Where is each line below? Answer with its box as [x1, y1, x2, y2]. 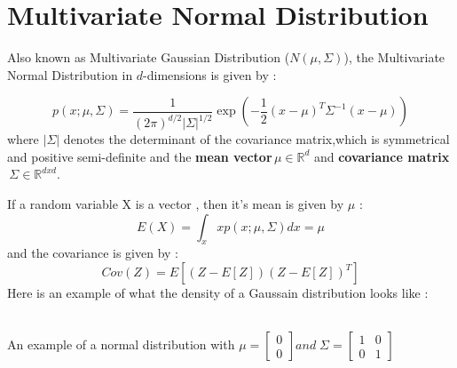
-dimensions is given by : [143, 65, 277, 84]
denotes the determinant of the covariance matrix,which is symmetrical [63, 130, 450, 148]
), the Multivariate [343, 48, 445, 67]
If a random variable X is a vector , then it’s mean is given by [7, 195, 344, 213]
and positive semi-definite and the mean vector [7, 147, 272, 165]
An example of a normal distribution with [7, 335, 235, 354]
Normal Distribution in [7, 65, 133, 84]
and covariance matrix [313, 147, 450, 165]
